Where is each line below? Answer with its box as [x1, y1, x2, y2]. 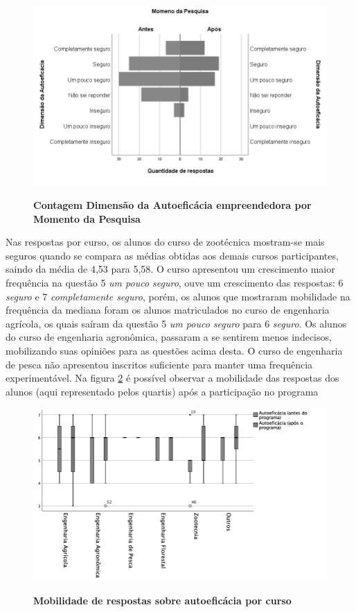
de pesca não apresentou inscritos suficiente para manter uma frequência [6, 357, 313, 371]
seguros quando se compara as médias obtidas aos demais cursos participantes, [6, 248, 339, 262]
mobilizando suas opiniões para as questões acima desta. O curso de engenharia [6, 343, 343, 357]
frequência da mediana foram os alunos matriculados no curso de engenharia [6, 303, 330, 317]
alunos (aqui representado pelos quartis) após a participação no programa [6, 384, 319, 398]
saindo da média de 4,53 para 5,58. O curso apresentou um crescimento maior [6, 262, 335, 276]
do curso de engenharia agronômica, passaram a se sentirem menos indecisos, [6, 330, 332, 344]
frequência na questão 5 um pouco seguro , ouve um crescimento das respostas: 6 [6, 275, 344, 289]
